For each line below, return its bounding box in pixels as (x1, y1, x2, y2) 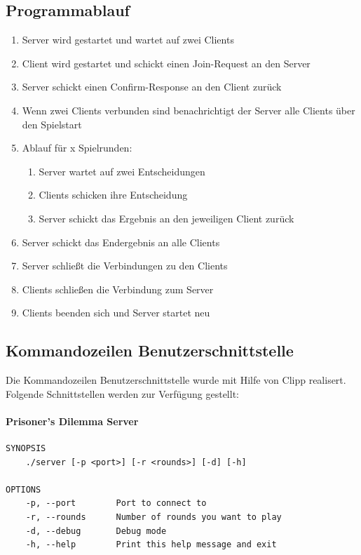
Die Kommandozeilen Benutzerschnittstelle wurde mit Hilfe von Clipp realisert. (6, 373, 346, 387)
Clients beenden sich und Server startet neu (22, 305, 210, 320)
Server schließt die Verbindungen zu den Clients (22, 258, 228, 273)
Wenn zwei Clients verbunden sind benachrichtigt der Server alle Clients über (22, 102, 355, 117)
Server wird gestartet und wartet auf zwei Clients (22, 32, 234, 47)
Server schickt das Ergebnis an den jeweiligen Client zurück (39, 210, 294, 225)
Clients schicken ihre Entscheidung (39, 187, 188, 202)
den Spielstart (22, 116, 82, 131)
